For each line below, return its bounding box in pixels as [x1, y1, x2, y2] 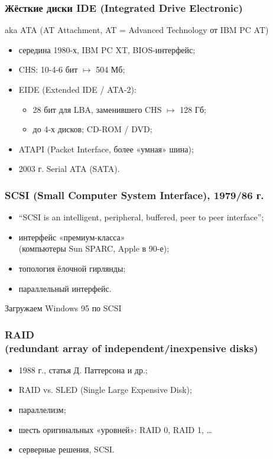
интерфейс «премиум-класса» [18, 230, 125, 243]
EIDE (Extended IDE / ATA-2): [18, 83, 136, 95]
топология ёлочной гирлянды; [18, 262, 126, 274]
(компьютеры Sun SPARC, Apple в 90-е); [18, 242, 170, 255]
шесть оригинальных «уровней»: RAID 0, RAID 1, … [18, 423, 212, 435]
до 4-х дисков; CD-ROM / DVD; [32, 123, 152, 135]
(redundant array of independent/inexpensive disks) [5, 340, 258, 355]
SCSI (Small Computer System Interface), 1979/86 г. [5, 187, 264, 202]
